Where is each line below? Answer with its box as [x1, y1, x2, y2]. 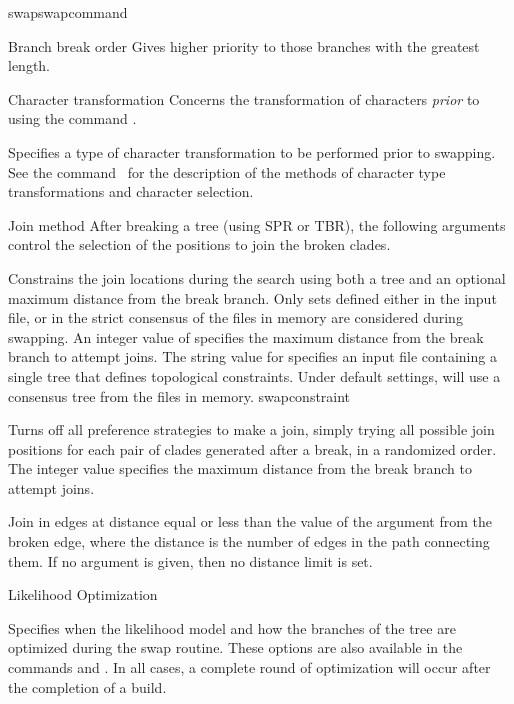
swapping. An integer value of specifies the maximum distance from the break [8, 326, 484, 347]
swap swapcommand [8, 2, 128, 22]
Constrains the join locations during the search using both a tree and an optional [8, 267, 506, 288]
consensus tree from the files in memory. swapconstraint [8, 385, 351, 406]
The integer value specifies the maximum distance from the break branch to [8, 458, 472, 479]
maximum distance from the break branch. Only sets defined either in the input [8, 287, 497, 308]
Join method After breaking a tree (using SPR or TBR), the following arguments [8, 214, 506, 235]
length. [8, 55, 51, 76]
